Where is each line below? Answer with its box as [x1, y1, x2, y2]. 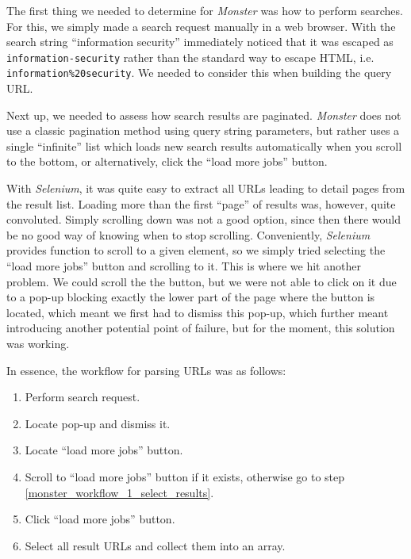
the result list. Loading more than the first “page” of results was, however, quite [6, 195, 396, 212]
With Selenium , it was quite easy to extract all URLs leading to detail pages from [6, 180, 405, 197]
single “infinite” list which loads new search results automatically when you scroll [6, 137, 402, 154]
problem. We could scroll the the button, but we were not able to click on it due [6, 273, 397, 289]
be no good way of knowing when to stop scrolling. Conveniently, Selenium [6, 226, 371, 243]
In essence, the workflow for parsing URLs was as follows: [6, 362, 286, 378]
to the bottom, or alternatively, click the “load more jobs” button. [6, 153, 328, 170]
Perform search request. [25, 389, 140, 405]
